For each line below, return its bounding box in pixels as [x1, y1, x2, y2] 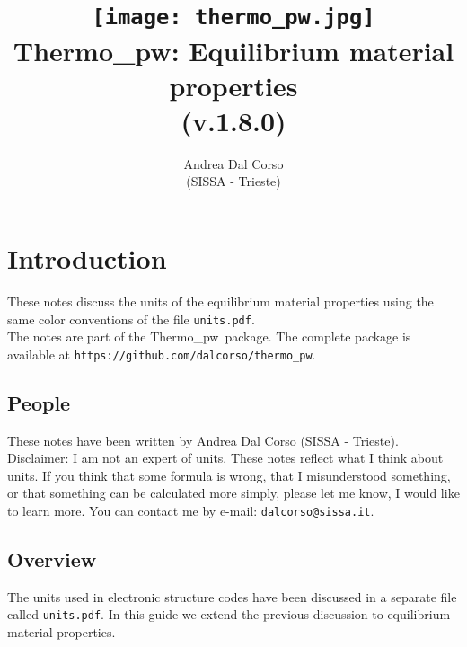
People [7, 388, 71, 416]
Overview [7, 545, 97, 573]
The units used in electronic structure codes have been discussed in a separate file [7, 587, 457, 606]
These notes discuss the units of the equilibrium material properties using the [7, 291, 434, 310]
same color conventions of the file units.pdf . [7, 309, 255, 328]
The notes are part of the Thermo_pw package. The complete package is [7, 327, 411, 346]
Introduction [7, 240, 167, 276]
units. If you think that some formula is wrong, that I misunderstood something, [7, 465, 451, 484]
